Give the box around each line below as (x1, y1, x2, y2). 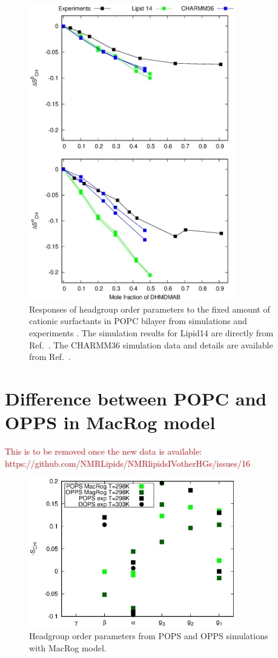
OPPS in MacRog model (5, 410, 216, 435)
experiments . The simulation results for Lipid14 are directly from (29, 326, 274, 339)
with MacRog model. (29, 641, 107, 654)
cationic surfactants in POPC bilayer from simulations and (29, 314, 247, 327)
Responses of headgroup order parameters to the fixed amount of (29, 302, 270, 315)
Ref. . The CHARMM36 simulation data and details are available (29, 338, 273, 351)
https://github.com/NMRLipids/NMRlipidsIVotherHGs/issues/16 (5, 456, 250, 469)
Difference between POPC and (5, 385, 267, 410)
